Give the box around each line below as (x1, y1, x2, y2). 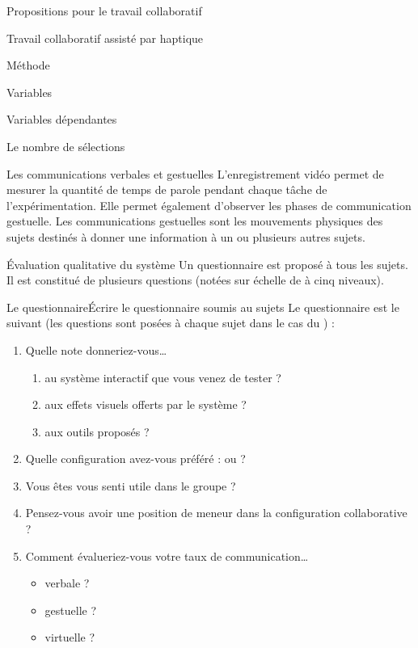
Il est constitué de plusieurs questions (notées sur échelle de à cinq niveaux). (6, 271, 384, 288)
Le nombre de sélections (6, 137, 125, 154)
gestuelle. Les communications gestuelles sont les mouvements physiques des (6, 212, 383, 229)
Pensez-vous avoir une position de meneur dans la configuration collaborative (25, 504, 407, 521)
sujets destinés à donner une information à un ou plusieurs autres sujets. (6, 228, 365, 245)
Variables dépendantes (6, 111, 117, 128)
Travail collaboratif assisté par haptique (6, 29, 204, 46)
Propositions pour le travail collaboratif (6, 2, 202, 19)
